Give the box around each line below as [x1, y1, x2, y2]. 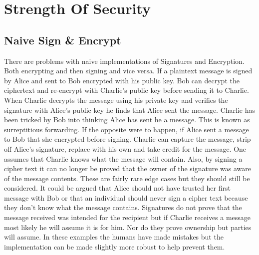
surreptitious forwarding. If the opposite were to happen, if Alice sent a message [4, 124, 249, 134]
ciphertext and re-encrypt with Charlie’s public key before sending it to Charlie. [4, 85, 249, 95]
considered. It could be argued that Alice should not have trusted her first [4, 183, 231, 193]
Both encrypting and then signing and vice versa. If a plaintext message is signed [4, 65, 253, 76]
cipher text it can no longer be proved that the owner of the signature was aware [4, 163, 252, 174]
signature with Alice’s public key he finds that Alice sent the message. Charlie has [4, 104, 256, 115]
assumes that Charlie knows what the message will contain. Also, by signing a [4, 153, 243, 164]
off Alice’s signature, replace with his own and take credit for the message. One [4, 143, 247, 154]
